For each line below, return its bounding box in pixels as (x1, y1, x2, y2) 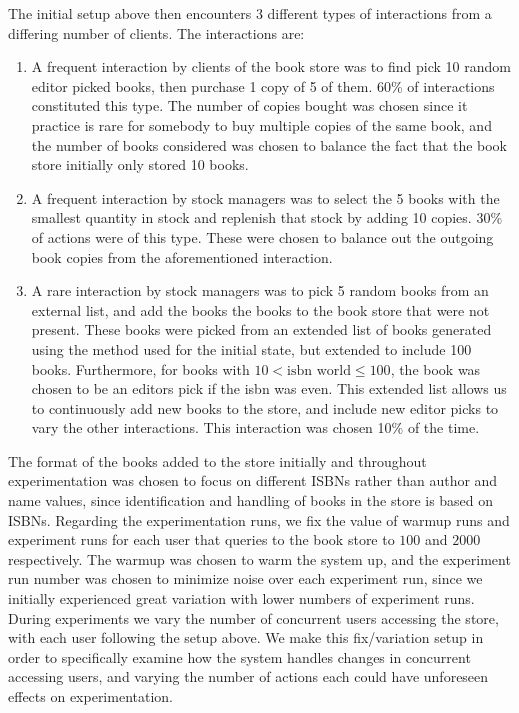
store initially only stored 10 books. (31, 154, 249, 175)
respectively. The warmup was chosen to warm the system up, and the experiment (8, 548, 511, 569)
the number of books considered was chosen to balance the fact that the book (31, 134, 507, 155)
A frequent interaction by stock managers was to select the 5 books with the (31, 187, 500, 208)
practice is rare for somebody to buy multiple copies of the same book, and (31, 114, 492, 135)
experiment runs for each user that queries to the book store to (8, 529, 395, 550)
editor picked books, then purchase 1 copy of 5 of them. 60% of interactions (31, 75, 495, 96)
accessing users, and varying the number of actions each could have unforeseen (8, 666, 489, 687)
